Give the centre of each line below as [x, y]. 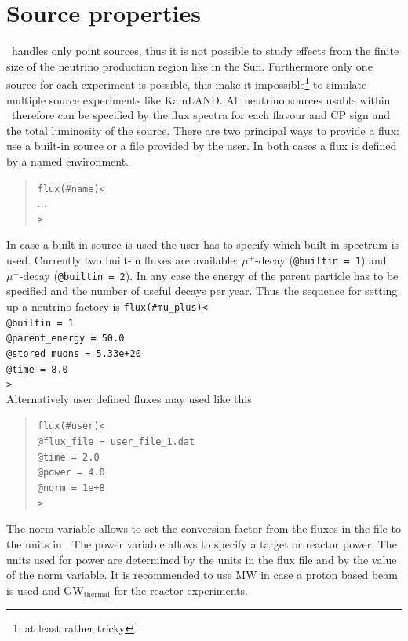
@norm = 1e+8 [71, 488]
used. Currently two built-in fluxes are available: [122, 260]
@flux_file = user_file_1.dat [116, 442]
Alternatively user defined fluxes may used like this [129, 398]
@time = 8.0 [37, 369]
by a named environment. [67, 160]
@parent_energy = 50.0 [66, 339]
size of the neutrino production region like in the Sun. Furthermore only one [189, 66]
